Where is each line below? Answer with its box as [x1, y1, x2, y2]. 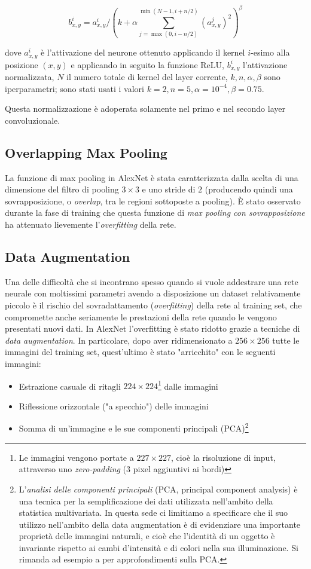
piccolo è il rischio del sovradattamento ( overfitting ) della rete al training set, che [5, 299, 302, 311]
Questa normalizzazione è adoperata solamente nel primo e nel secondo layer [5, 102, 285, 115]
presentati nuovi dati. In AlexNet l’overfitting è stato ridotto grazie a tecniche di [5, 322, 300, 335]
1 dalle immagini [158, 378, 218, 392]
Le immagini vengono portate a [19, 451, 134, 463]
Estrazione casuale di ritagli [19, 380, 121, 392]
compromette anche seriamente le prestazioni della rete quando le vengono [5, 310, 277, 323]
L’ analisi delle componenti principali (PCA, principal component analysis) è [19, 482, 298, 495]
